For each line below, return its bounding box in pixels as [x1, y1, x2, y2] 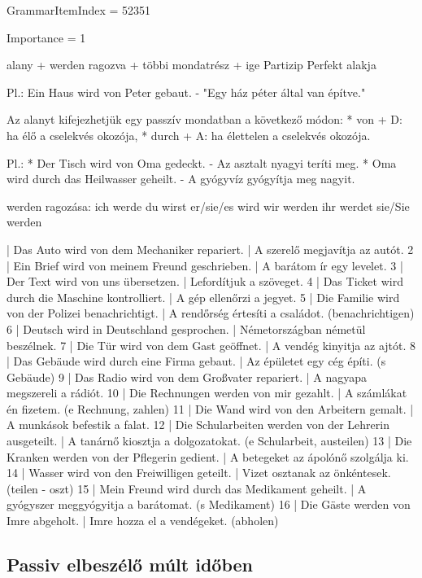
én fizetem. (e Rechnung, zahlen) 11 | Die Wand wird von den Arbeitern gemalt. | [7, 400, 414, 417]
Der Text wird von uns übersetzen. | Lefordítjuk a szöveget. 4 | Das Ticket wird [7, 273, 403, 290]
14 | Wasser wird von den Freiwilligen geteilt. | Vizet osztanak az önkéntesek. [7, 464, 391, 481]
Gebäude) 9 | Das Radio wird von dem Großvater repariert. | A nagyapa [7, 368, 368, 385]
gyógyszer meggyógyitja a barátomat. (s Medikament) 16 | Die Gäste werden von [7, 496, 411, 513]
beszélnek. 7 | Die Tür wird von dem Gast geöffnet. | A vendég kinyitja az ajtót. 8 [7, 336, 416, 353]
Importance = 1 [7, 28, 86, 46]
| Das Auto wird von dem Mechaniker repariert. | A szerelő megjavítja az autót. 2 [7, 240, 414, 257]
